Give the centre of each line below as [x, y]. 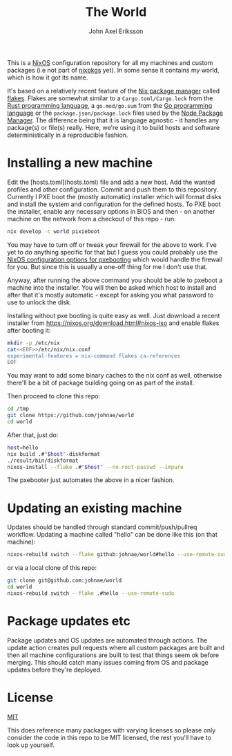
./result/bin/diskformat [43, 461]
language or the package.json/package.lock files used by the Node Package [115, 113]
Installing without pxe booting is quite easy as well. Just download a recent [114, 315]
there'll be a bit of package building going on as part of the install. [101, 383]
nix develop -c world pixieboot [54, 231]
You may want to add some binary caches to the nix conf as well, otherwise [115, 376]
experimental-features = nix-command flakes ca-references [94, 356]
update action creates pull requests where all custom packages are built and [116, 647]
